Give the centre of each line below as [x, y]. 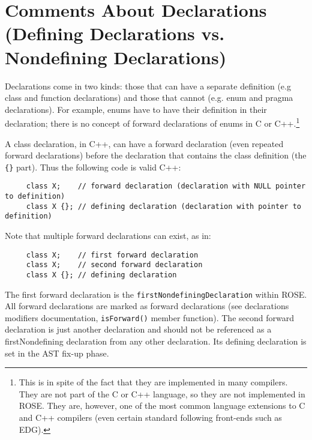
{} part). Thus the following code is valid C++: [93, 167]
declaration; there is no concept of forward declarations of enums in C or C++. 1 [152, 122]
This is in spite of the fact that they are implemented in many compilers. [153, 382]
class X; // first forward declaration [112, 255]
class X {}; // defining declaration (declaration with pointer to [163, 206]
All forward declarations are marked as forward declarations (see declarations [147, 306]
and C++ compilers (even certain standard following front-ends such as [150, 417]
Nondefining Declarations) [116, 57]
